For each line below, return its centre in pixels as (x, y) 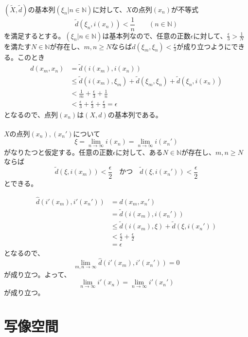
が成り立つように (204, 46)
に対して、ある (139, 152)
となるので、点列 (31, 114)
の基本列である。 (135, 114)
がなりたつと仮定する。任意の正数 (58, 152)
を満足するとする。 (35, 35)
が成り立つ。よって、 (37, 274)
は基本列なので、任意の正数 (146, 35)
